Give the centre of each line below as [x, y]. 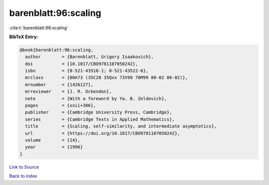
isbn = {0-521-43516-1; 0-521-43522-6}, [87, 71]
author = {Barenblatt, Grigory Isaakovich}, [89, 57]
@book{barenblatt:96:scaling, [57, 50]
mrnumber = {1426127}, [59, 85]
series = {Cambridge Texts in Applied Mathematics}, [100, 119]
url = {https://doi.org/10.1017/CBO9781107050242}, [103, 133]
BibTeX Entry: [24, 37]
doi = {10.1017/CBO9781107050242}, [81, 64]
